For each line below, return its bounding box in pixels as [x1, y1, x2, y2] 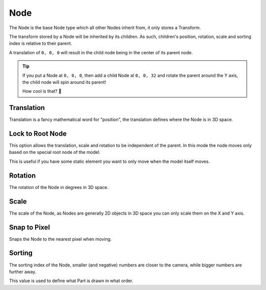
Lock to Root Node [9, 130, 67, 138]
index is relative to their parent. [9, 40, 72, 46]
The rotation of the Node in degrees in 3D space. [9, 184, 109, 190]
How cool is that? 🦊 [22, 88, 62, 94]
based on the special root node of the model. [9, 149, 100, 155]
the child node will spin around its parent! [22, 79, 106, 85]
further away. [9, 269, 36, 275]
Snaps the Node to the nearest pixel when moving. [9, 236, 112, 242]
